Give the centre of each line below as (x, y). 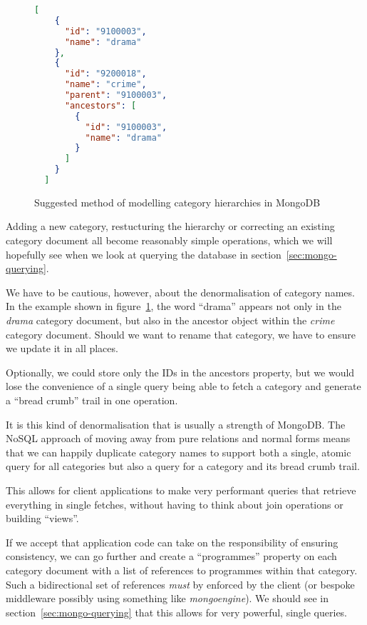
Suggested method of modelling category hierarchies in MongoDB (177, 202)
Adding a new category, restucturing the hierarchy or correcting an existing (170, 226)
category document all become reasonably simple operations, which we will (169, 240)
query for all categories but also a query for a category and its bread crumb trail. (183, 466)
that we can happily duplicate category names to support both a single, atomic (179, 452)
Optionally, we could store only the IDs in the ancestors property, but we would (180, 372)
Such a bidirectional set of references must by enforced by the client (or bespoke (180, 584)
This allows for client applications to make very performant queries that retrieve (181, 490)
